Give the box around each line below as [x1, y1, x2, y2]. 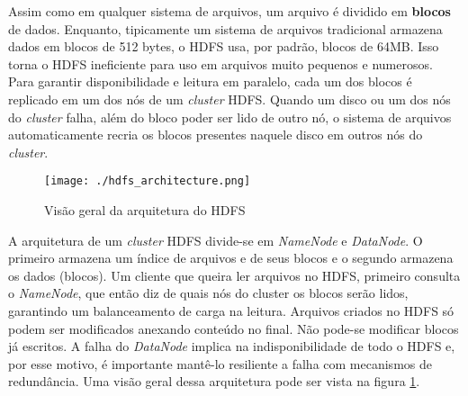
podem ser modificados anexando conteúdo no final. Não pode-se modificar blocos [8, 319, 459, 337]
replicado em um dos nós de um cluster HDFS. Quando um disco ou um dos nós [8, 89, 451, 108]
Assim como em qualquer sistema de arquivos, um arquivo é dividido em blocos [8, 2, 451, 20]
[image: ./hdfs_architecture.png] [44, 175, 251, 188]
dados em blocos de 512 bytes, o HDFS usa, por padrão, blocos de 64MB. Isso [8, 37, 439, 56]
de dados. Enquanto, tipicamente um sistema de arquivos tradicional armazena [8, 19, 443, 38]
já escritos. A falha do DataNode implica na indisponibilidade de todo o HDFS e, [8, 337, 455, 355]
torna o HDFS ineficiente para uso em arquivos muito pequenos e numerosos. [8, 54, 433, 73]
